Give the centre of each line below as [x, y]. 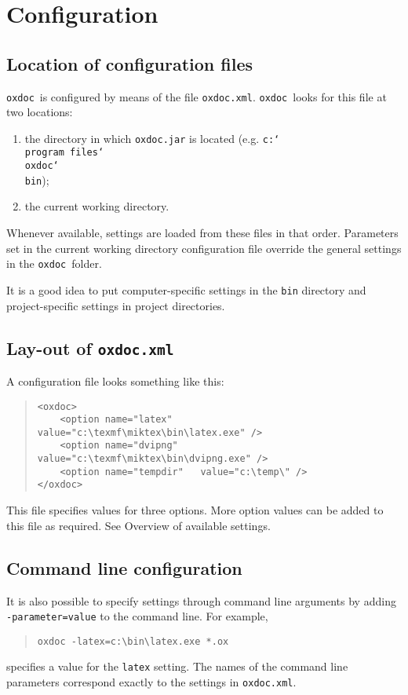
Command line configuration [124, 567]
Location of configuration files [130, 63]
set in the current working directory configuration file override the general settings [204, 248]
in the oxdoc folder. [54, 263]
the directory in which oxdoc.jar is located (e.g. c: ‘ [152, 138]
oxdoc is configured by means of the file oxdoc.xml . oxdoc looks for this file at [197, 96]
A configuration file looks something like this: [115, 380]
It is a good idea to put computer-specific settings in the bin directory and [186, 289]
